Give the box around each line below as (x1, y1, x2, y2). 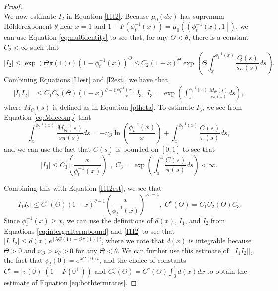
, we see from (202, 102, 242, 112)
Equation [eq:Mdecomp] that (4, 111, 91, 122)
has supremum (180, 10, 224, 21)
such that (30, 41, 59, 52)
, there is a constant (188, 32, 249, 42)
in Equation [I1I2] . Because (66, 10, 149, 21)
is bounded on (116, 143, 159, 154)
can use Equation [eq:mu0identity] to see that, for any (4, 32, 168, 42)
